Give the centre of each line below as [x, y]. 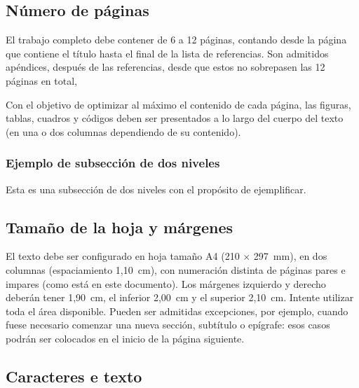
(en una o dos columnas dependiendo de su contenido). [123, 131]
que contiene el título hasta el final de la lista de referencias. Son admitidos [167, 53]
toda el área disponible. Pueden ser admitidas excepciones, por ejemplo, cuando [177, 311]
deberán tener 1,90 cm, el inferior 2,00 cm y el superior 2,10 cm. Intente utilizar [180, 297]
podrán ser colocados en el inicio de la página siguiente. [125, 338]
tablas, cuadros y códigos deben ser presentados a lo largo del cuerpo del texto [175, 118]
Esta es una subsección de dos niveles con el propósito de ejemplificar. [156, 189]
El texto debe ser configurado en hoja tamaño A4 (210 [123, 256]
